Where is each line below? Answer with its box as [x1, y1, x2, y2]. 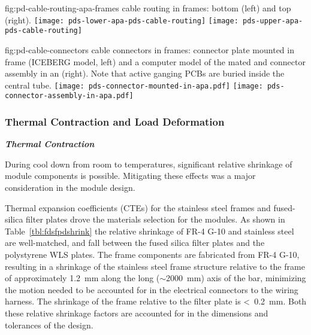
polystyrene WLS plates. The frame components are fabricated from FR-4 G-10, [5, 248, 300, 260]
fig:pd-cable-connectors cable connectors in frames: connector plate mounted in [5, 43, 294, 56]
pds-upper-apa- [242, 16, 303, 25]
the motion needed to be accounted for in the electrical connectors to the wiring [5, 283, 298, 296]
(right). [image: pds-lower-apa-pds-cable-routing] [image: [5, 13, 238, 26]
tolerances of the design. [5, 318, 93, 331]
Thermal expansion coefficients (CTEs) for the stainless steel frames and [5, 201, 271, 214]
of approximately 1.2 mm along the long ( [5, 272, 160, 284]
